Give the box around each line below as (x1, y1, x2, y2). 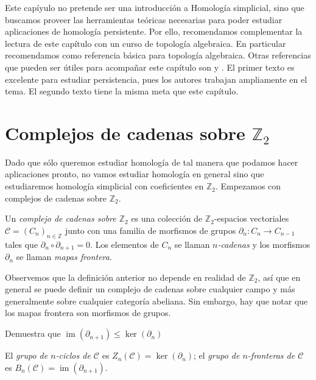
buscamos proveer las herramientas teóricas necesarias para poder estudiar (5, 13, 283, 26)
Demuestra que (5, 327, 61, 340)
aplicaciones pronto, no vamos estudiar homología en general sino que (5, 167, 264, 180)
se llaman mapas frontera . (16, 250, 112, 263)
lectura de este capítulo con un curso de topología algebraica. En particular (5, 37, 286, 49)
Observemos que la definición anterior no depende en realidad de (5, 270, 246, 283)
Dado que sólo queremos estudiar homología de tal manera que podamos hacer (5, 155, 298, 168)
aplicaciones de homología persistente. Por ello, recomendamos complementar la (5, 25, 303, 38)
